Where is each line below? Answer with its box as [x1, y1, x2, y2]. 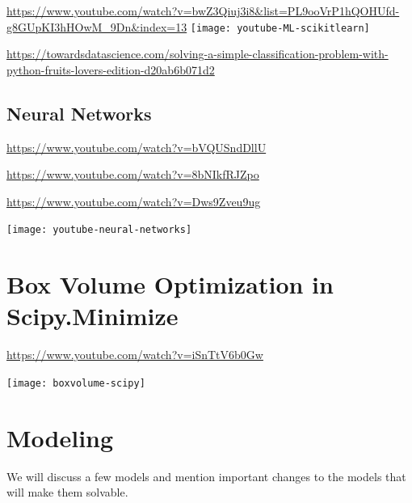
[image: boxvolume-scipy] [6, 377, 145, 389]
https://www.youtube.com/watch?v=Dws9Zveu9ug [6, 192, 261, 209]
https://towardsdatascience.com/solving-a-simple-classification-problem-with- [6, 45, 389, 62]
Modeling [6, 421, 114, 454]
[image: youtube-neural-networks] [6, 224, 192, 236]
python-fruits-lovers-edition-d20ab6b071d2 [6, 61, 215, 78]
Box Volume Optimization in [6, 268, 334, 301]
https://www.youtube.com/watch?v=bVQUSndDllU [6, 138, 267, 155]
